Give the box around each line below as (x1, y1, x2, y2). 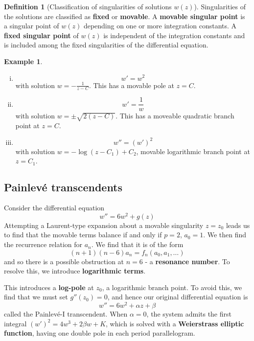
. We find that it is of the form (91, 239, 184, 250)
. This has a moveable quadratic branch (115, 111, 234, 121)
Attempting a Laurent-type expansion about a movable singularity (4, 220, 204, 230)
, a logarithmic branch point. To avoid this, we (102, 282, 242, 292)
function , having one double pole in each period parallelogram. (4, 328, 195, 338)
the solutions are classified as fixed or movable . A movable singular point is (4, 11, 245, 21)
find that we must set (4, 292, 68, 302)
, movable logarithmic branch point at (136, 146, 250, 156)
